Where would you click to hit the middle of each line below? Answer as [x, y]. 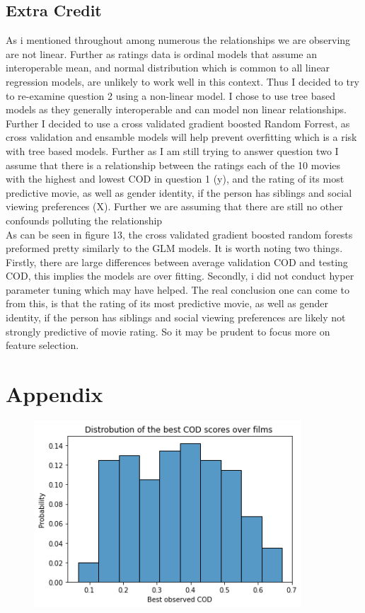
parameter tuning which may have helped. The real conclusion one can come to [178, 289]
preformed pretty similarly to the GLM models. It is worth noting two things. [174, 248]
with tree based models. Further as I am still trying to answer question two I [172, 150]
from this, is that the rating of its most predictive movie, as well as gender [167, 303]
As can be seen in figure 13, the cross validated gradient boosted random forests [179, 234]
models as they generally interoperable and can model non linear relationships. [176, 109]
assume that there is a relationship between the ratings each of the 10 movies [173, 165]
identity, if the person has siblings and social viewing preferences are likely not [176, 317]
